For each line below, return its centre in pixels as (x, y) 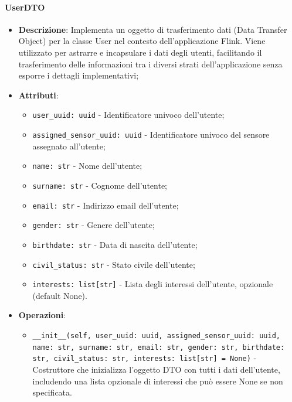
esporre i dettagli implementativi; (79, 75)
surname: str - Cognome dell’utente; (100, 185)
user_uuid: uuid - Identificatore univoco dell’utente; (128, 115)
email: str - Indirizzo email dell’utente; (106, 205)
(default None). (60, 295)
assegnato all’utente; (69, 146)
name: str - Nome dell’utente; (87, 166)
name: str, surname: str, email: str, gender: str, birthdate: (159, 347)
